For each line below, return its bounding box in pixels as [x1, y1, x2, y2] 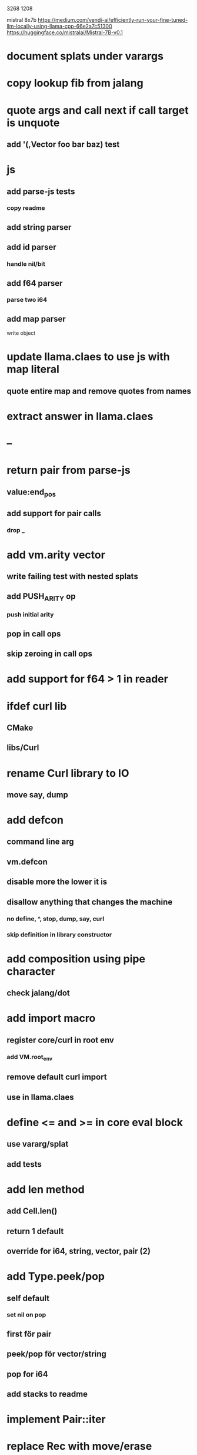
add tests [6, 1159, 42, 1169]
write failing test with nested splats [6, 571, 139, 581]
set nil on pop [6, 1311, 46, 1319]
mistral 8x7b [6, 17, 37, 23]
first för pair [6, 1329, 52, 1339]
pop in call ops [6, 629, 61, 639]
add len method [6, 1183, 85, 1196]
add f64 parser [6, 278, 63, 288]
